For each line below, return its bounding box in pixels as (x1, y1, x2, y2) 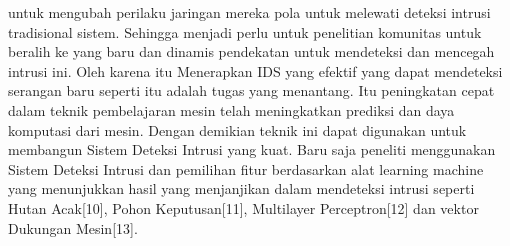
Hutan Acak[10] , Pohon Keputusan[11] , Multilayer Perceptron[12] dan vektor (8, 197, 479, 218)
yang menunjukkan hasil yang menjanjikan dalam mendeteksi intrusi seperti (8, 178, 475, 199)
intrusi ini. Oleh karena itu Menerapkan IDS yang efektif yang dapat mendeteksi (8, 60, 503, 81)
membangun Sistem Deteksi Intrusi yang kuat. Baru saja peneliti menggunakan (8, 139, 496, 160)
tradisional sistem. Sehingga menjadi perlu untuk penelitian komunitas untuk (8, 21, 482, 42)
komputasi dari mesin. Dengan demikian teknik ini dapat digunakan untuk (8, 119, 467, 140)
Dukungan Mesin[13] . (8, 217, 138, 238)
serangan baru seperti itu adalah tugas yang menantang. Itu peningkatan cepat (8, 80, 495, 101)
